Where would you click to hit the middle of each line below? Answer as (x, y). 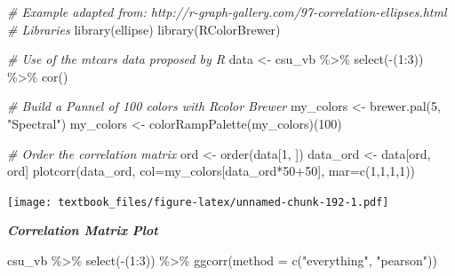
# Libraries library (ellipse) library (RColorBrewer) (144, 29)
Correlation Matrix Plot (83, 230)
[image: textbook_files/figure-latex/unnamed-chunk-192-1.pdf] (198, 202)
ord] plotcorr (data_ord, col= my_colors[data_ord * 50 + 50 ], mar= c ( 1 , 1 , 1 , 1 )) (212, 171)
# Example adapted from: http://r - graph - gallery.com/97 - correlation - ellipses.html (227, 12)
